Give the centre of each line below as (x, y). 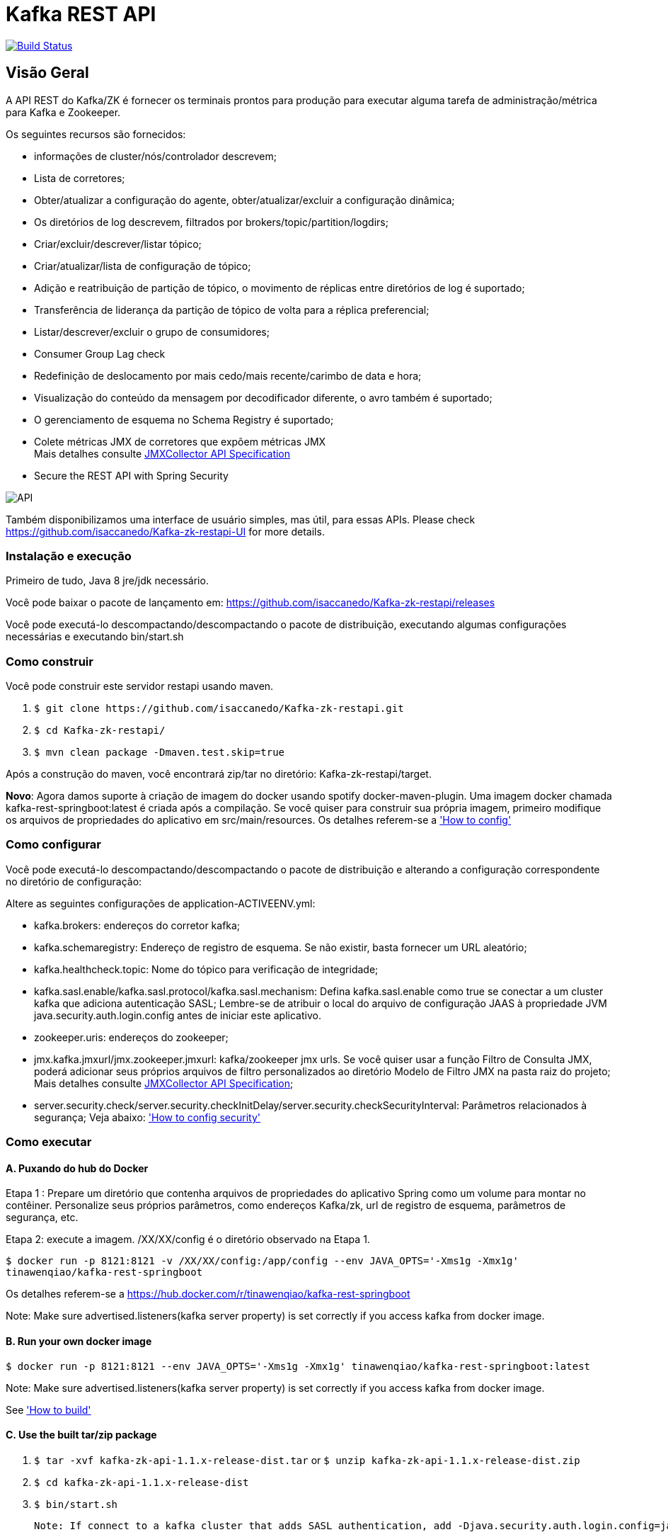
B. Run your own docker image (79, 1342)
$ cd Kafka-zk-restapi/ (100, 731)
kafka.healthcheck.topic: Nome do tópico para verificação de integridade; (206, 969)
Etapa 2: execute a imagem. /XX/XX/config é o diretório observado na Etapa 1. (188, 1240)
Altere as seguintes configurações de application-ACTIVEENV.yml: (161, 903)
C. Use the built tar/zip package (81, 1435)
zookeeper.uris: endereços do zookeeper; (131, 1037)
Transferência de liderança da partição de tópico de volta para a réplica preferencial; (232, 310)
